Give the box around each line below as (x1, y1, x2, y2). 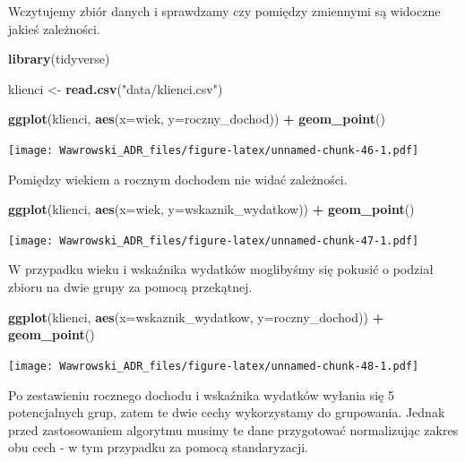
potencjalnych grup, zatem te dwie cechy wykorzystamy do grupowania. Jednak (8, 403, 445, 422)
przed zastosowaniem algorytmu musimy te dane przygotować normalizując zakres (8, 420, 459, 439)
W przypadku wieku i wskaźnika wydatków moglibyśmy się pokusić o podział (8, 260, 434, 278)
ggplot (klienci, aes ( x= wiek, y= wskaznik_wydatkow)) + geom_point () (8, 200, 415, 218)
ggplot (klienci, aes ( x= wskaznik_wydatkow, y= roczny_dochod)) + (8, 307, 384, 326)
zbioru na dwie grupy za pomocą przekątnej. (8, 278, 253, 296)
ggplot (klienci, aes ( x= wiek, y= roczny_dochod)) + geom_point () (8, 109, 385, 128)
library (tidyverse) (8, 49, 110, 68)
